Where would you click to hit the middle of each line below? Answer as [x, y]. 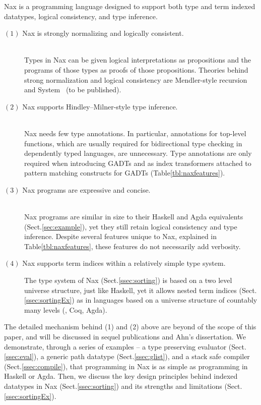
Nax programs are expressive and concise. [86, 189]
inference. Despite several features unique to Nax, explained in [121, 236]
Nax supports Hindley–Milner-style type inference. [100, 106]
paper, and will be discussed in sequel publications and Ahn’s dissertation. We [125, 337]
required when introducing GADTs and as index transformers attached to [138, 163]
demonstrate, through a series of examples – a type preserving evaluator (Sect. [125, 346]
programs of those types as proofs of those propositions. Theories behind [136, 69]
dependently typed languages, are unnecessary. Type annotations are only [138, 153]
